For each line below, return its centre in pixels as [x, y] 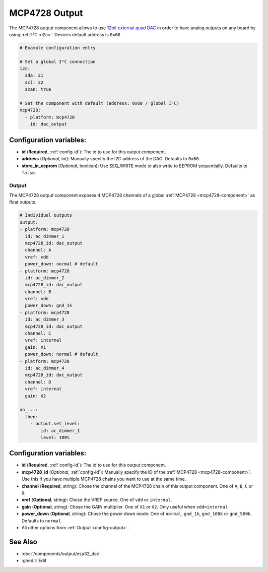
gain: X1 [35, 347]
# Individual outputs [46, 215]
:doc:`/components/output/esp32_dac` [61, 554]
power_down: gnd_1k [49, 306]
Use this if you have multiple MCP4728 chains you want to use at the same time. [104, 479]
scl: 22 [34, 82]
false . [29, 172]
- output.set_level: [55, 424]
